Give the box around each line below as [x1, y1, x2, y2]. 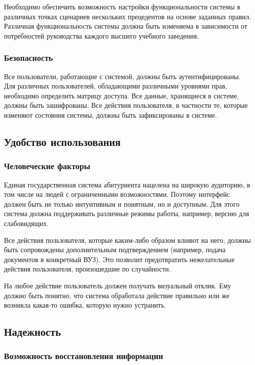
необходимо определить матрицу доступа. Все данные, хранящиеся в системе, [4, 90, 239, 100]
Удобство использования [4, 134, 121, 149]
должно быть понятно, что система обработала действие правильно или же [4, 290, 230, 300]
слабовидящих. [4, 218, 49, 228]
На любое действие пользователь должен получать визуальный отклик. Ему [4, 280, 231, 290]
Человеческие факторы [4, 160, 91, 172]
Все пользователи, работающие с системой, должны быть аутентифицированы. [4, 71, 241, 81]
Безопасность [4, 51, 53, 64]
